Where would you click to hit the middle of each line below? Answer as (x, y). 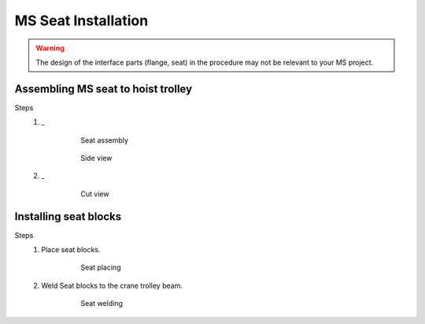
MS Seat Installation (81, 20)
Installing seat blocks (68, 216)
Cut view (95, 194)
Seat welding (102, 304)
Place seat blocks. (71, 250)
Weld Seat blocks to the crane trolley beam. (112, 285)
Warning (50, 48)
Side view (96, 158)
